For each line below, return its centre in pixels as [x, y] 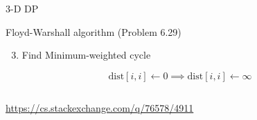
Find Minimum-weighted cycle [86, 55]
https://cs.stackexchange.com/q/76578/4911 [100, 107]
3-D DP [22, 8]
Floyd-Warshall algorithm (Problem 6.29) [94, 31]
